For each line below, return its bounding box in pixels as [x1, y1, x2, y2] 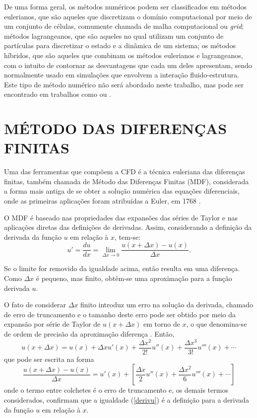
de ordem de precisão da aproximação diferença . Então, [4, 329, 175, 339]
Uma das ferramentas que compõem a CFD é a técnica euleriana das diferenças [4, 166, 245, 177]
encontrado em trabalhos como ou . [4, 89, 111, 99]
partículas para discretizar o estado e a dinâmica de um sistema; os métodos [4, 40, 236, 51]
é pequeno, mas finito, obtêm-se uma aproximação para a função [36, 273, 232, 283]
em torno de [143, 319, 180, 329]
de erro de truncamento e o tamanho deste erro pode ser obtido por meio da [4, 309, 236, 319]
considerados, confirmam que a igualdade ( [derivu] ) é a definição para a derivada [4, 394, 249, 405]
